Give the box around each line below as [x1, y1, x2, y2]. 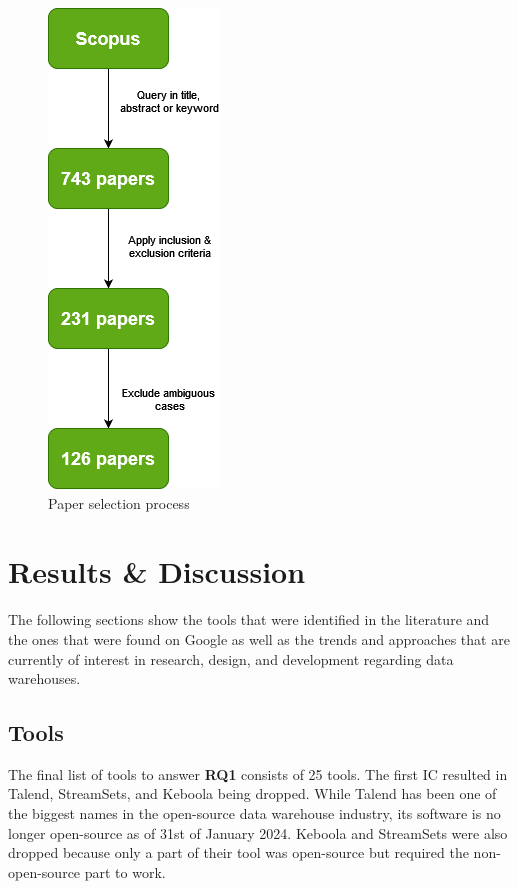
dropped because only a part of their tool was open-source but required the [8, 842, 469, 863]
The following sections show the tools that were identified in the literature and [8, 609, 490, 630]
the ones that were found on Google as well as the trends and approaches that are [8, 628, 510, 649]
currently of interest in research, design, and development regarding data [8, 648, 454, 669]
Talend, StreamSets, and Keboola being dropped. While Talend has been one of [8, 783, 497, 804]
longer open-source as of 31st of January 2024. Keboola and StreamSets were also [8, 822, 508, 843]
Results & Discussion [8, 551, 306, 592]
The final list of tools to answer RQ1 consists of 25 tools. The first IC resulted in [8, 763, 508, 784]
